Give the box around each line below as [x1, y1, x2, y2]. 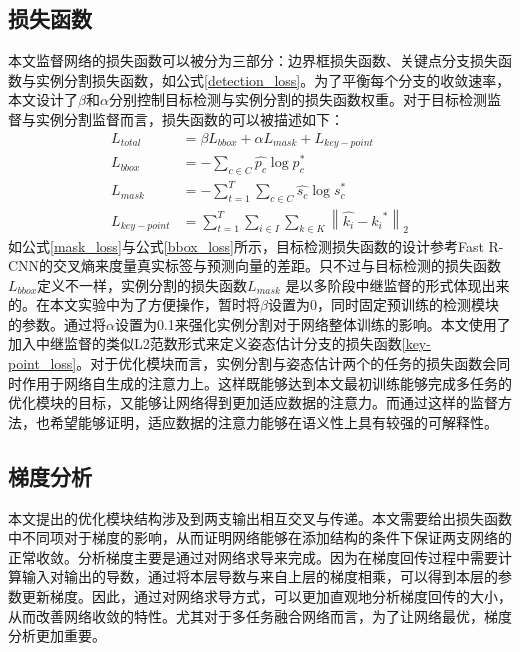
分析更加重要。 [8, 625, 106, 646]
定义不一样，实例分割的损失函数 [37, 274, 248, 295]
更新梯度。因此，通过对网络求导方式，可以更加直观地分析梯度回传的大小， [21, 586, 512, 607]
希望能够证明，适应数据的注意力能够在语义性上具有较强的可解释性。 [49, 411, 498, 432]
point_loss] [8, 353, 77, 374]
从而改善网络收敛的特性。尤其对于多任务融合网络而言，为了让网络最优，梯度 [8, 605, 512, 626]
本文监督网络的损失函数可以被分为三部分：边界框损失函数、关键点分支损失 [8, 50, 498, 71]
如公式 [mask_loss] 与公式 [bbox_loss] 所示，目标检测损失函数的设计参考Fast [8, 235, 484, 256]
